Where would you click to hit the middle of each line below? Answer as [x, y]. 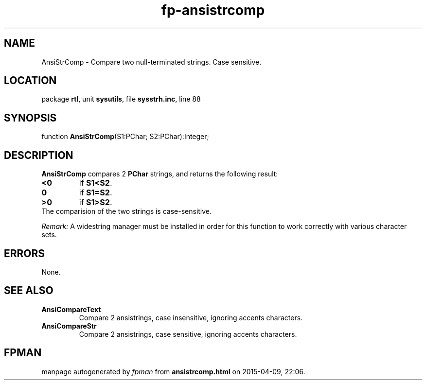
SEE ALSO [29, 291]
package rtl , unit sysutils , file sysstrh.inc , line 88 [121, 99]
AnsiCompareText [71, 309]
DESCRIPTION [39, 155]
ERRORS [25, 253]
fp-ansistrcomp [213, 10]
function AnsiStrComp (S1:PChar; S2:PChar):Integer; [125, 137]
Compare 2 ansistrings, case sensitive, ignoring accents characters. [188, 334]
